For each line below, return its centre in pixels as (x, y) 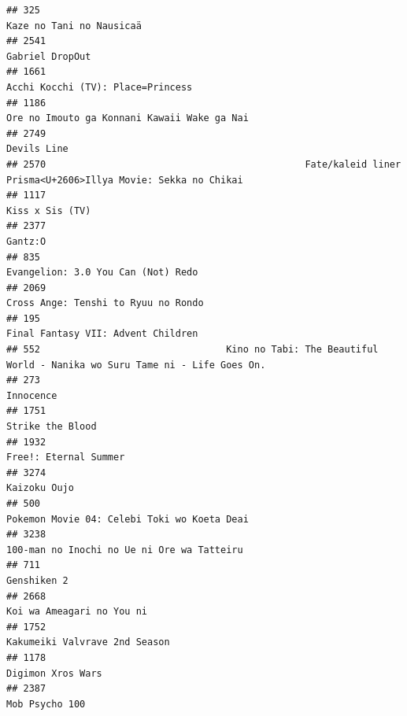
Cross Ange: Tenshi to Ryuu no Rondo (105, 303)
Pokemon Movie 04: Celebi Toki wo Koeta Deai (128, 519)
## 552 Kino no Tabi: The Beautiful (192, 350)
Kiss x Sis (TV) (49, 210)
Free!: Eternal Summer (66, 458)
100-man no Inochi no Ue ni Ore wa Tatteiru (125, 550)
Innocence (32, 395)
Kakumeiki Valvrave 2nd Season (88, 642)
